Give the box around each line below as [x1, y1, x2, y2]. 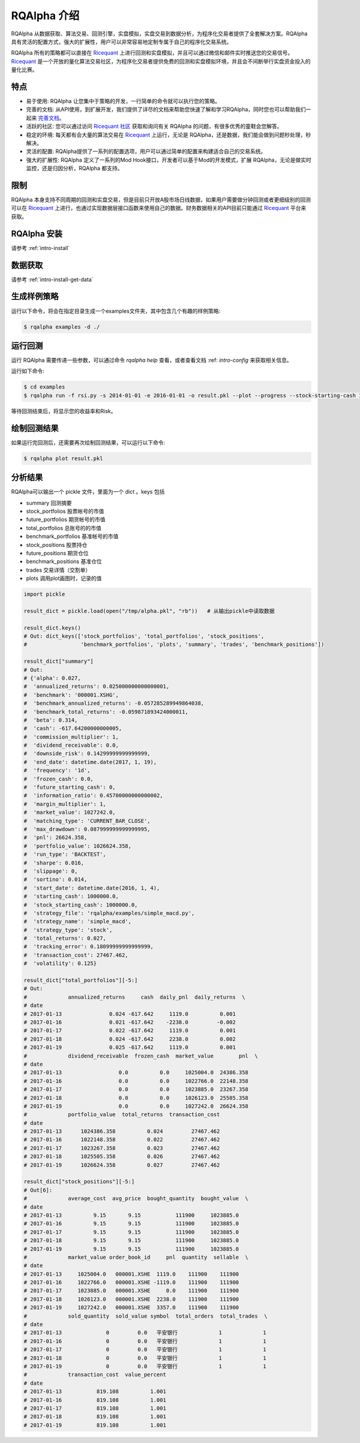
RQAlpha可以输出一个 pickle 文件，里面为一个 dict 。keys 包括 [11, 488, 165, 495]
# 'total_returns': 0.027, [23, 935, 106, 942]
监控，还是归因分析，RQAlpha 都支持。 [26, 165, 123, 172]
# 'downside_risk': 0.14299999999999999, [23, 750, 151, 757]
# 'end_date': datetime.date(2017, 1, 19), [23, 759, 157, 765]
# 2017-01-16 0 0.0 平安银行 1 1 [23, 1337, 266, 1345]
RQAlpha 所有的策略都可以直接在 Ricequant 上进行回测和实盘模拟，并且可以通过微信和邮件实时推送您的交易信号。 [11, 49, 293, 56]
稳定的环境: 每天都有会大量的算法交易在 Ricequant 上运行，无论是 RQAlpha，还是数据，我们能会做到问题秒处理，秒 [26, 131, 311, 138]
